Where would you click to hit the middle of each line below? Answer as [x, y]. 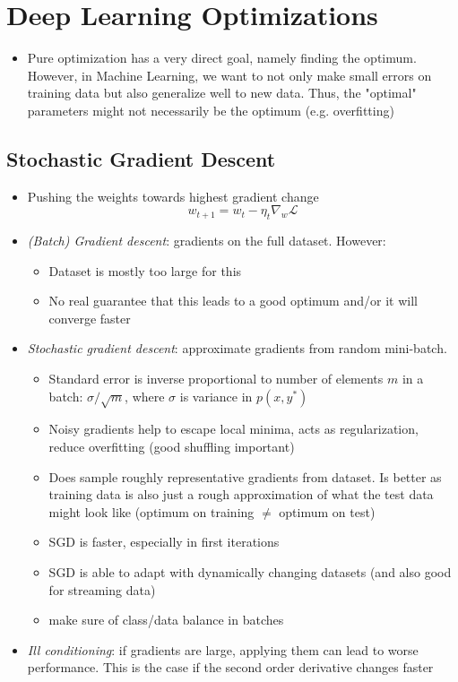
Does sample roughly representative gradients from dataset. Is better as [245, 476]
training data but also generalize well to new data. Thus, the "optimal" [222, 93]
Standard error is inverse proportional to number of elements [216, 379]
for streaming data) [102, 589]
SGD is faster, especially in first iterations [164, 542]
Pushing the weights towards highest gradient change [173, 196]
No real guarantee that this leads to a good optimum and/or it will [233, 301]
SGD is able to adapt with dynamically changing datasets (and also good [250, 571]
